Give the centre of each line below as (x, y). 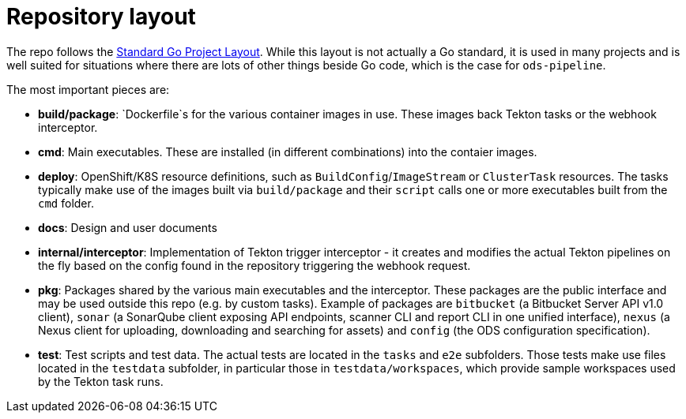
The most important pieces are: (88, 89)
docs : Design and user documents (128, 227)
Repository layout (101, 17)
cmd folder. (66, 203)
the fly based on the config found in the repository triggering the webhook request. (254, 265)
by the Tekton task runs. (101, 381)
